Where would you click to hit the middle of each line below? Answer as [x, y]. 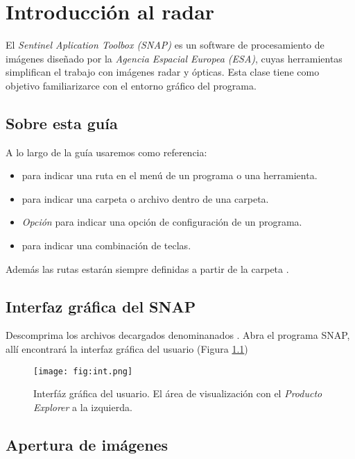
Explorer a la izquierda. [83, 407]
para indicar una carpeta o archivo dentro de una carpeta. [145, 198]
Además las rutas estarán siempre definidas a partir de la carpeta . [147, 268]
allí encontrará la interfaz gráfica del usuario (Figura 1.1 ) [127, 349]
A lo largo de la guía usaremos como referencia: [106, 152]
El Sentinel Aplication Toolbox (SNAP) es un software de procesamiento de [165, 45]
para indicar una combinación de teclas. [106, 245]
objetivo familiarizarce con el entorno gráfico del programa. [131, 85]
